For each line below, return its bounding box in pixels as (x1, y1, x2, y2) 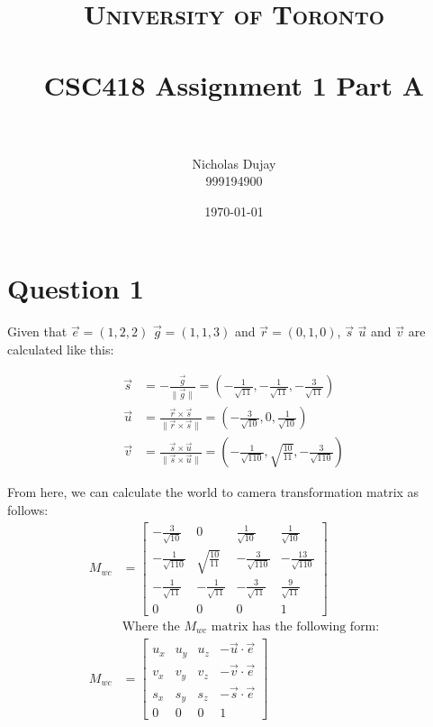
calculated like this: (7, 340, 114, 358)
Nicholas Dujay (192, 153, 276, 172)
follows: (7, 500, 49, 519)
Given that (7, 322, 68, 341)
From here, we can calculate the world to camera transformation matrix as (7, 483, 419, 502)
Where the (122, 620, 180, 633)
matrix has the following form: (211, 620, 380, 633)
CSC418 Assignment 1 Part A (43, 66, 425, 103)
